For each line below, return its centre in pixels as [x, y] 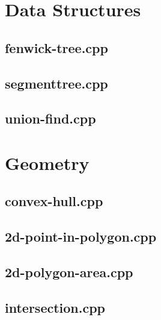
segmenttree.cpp [56, 83]
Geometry [47, 162]
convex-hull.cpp [54, 201]
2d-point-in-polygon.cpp [81, 237]
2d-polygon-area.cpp [69, 272]
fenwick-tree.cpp [56, 47]
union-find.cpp [50, 118]
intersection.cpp [55, 307]
